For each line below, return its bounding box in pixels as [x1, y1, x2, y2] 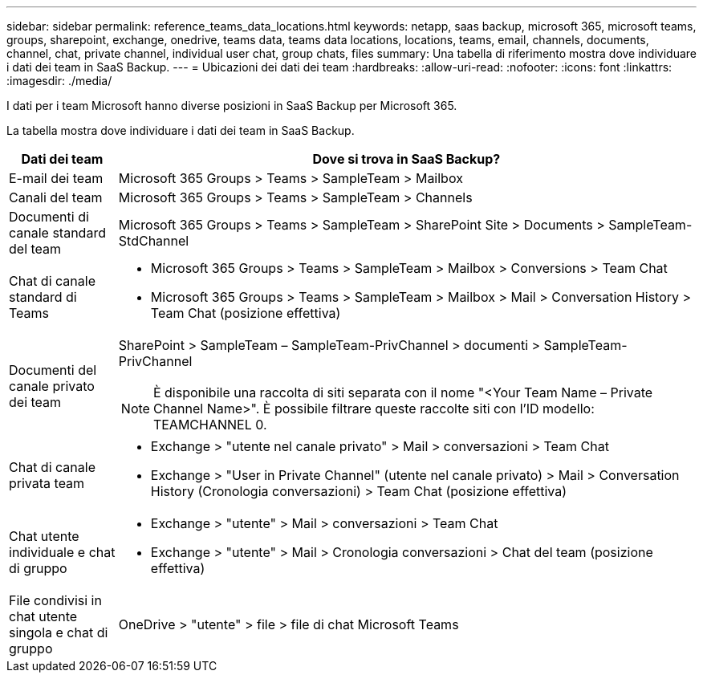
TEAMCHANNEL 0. [152, 417, 267, 433]
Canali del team [9, 189, 103, 205]
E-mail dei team [9, 170, 104, 186]
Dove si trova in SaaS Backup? [312, 151, 501, 167]
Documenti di [9, 209, 89, 225]
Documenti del [9, 362, 97, 378]
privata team [9, 475, 85, 491]
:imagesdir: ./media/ [6, 74, 112, 87]
